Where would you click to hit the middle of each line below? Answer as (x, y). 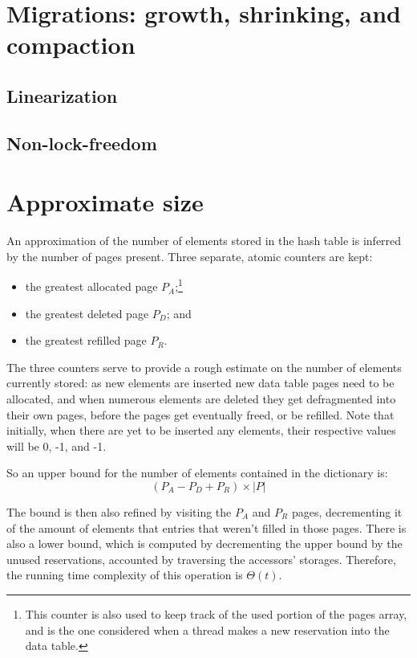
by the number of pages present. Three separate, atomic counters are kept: (190, 256)
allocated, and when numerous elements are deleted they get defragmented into (201, 399)
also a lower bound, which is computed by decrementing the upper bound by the (204, 544)
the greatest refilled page (86, 340)
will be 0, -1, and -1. (57, 445)
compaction (71, 45)
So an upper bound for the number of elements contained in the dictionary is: (197, 473)
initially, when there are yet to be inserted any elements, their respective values (201, 430)
